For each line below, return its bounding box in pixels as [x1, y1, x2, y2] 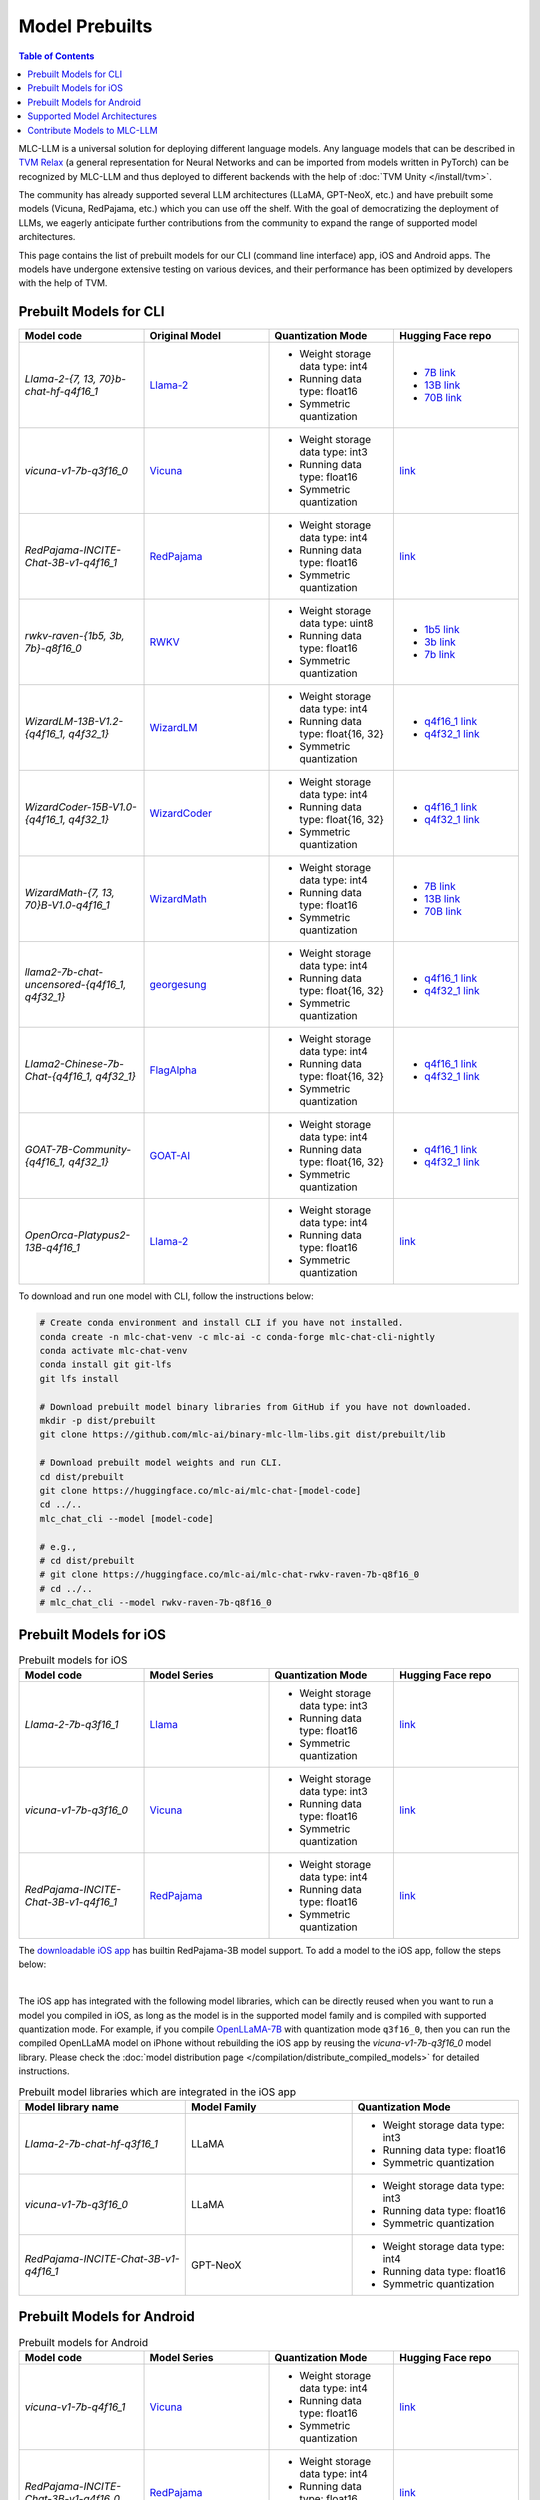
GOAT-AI [149, 1149, 191, 1163]
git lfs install [39, 1373, 120, 1384]
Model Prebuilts [18, 15, 153, 37]
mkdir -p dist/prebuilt [39, 1415, 157, 1427]
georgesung [149, 978, 207, 992]
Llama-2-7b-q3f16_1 [24, 1717, 119, 1731]
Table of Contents [18, 50, 95, 62]
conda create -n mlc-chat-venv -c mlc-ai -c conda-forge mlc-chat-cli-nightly [39, 1331, 435, 1342]
